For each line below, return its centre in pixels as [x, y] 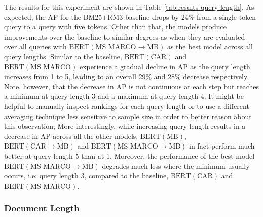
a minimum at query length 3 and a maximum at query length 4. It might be [124, 96]
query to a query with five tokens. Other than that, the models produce [115, 27]
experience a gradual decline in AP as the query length [165, 66]
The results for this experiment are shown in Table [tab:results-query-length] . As [129, 7]
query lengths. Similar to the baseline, [63, 56]
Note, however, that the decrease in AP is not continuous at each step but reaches [132, 86]
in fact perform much [222, 146]
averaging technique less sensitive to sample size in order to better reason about [128, 116]
